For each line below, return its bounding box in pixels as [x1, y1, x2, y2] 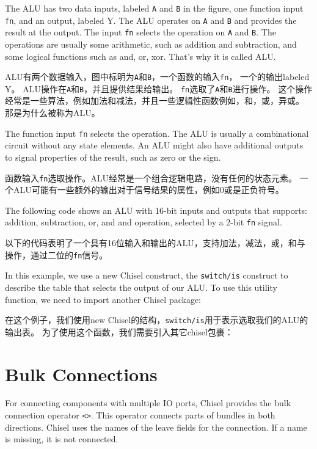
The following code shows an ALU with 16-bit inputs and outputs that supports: [5, 203, 308, 216]
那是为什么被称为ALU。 [5, 106, 100, 119]
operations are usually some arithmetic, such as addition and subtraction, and [5, 37, 297, 50]
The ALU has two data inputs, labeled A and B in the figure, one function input [5, 2, 304, 14]
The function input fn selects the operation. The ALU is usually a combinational [5, 126, 309, 139]
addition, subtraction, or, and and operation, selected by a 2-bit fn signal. [5, 216, 282, 228]
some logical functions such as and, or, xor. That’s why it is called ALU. [5, 49, 276, 62]
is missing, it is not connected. [5, 433, 118, 445]
